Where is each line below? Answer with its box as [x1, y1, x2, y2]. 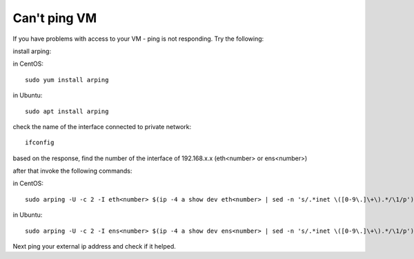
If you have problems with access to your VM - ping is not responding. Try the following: [12, 35, 264, 43]
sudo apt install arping [25, 107, 109, 115]
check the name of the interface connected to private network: [12, 122, 192, 131]
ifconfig [25, 139, 55, 146]
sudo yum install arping [25, 76, 109, 84]
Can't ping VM [12, 10, 97, 26]
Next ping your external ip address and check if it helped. [12, 242, 176, 251]
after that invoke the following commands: [12, 166, 132, 175]
